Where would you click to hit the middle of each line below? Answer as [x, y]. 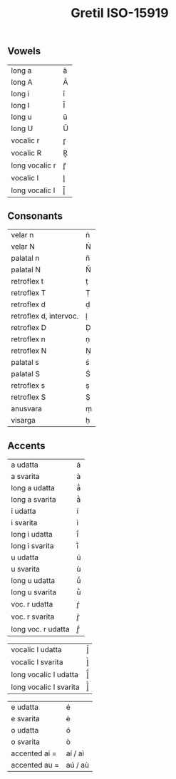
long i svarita [32, 546]
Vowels [24, 51]
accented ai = [34, 753]
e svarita [26, 719]
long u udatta [33, 581]
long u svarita [34, 592]
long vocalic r [33, 165]
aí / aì [75, 753]
